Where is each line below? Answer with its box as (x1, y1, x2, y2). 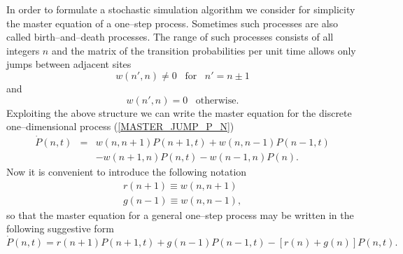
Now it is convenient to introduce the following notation (6, 164, 247, 179)
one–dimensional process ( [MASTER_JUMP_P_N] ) (6, 119, 234, 134)
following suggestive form (6, 221, 114, 236)
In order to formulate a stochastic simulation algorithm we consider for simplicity (6, 2, 355, 16)
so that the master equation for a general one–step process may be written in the (6, 207, 354, 222)
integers (6, 43, 40, 57)
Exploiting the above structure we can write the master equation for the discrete (6, 105, 352, 120)
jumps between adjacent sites (6, 57, 132, 71)
